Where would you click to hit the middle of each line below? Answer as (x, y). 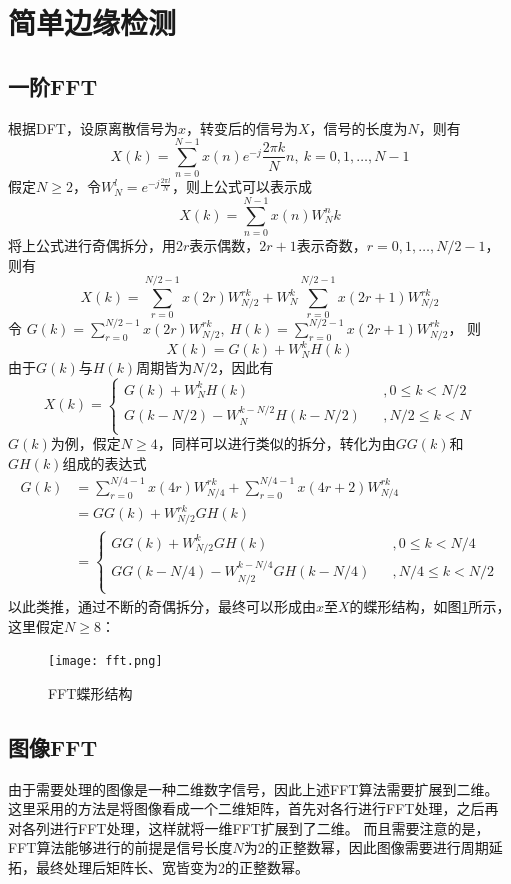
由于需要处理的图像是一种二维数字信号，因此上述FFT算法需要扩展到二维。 (253, 788)
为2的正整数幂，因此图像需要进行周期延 (373, 847)
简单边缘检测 (92, 22)
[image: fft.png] (105, 661)
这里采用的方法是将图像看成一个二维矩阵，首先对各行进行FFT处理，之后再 (253, 808)
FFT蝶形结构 (90, 692)
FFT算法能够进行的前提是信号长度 (120, 847)
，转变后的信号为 (241, 127)
